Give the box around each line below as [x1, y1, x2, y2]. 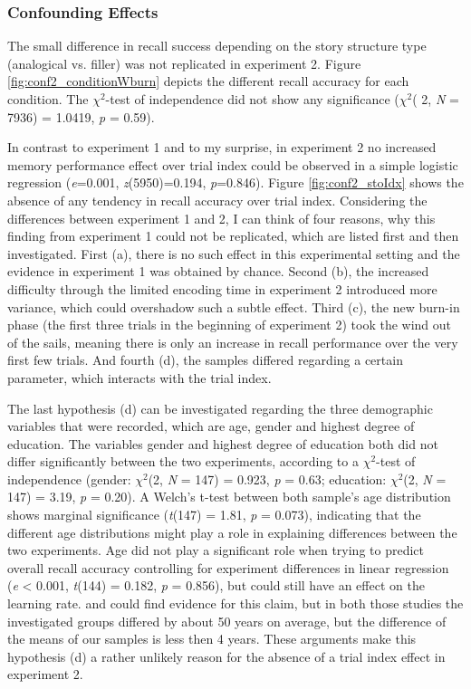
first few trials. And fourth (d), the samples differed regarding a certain [7, 350, 403, 369]
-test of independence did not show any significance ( [105, 90, 399, 108]
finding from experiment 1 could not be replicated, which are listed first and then [7, 226, 459, 245]
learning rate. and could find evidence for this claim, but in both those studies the [7, 594, 464, 613]
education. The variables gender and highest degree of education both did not [7, 434, 438, 453]
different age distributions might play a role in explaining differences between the [7, 522, 457, 541]
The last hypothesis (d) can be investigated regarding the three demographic [7, 398, 433, 417]
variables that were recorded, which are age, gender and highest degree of [7, 416, 415, 435]
